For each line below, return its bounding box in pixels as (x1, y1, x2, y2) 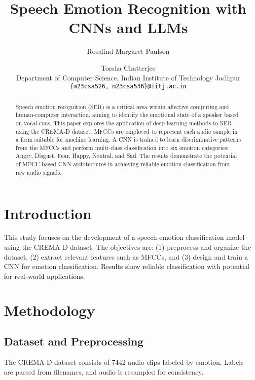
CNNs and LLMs (69, 17, 188, 38)
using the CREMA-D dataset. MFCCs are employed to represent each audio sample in (15, 127, 238, 135)
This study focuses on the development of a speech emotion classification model (4, 232, 245, 242)
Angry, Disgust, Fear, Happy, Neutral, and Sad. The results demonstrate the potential (15, 152, 237, 160)
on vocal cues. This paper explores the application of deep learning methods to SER (15, 118, 232, 127)
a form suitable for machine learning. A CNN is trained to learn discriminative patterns (15, 135, 241, 144)
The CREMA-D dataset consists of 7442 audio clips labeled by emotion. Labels (4, 356, 244, 367)
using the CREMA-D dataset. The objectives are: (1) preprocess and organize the (4, 241, 251, 252)
